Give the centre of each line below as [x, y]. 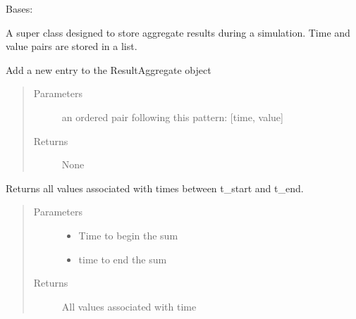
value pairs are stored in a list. [72, 46]
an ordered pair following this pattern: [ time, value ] [172, 117]
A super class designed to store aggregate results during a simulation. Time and [178, 32]
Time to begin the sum [128, 235]
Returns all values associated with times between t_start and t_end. [155, 188]
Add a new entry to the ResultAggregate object [109, 69]
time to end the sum [123, 259]
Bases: [19, 8]
